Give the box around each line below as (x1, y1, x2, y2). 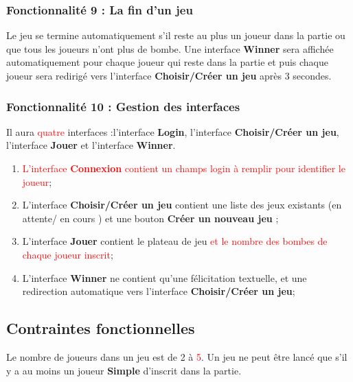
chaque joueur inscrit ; (22, 247, 113, 261)
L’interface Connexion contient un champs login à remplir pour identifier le (22, 161, 345, 175)
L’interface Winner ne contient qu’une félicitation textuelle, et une (22, 270, 307, 285)
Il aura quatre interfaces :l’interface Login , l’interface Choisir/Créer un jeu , (6, 124, 339, 139)
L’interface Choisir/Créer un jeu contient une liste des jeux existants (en (22, 198, 342, 212)
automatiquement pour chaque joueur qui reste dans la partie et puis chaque (6, 55, 329, 69)
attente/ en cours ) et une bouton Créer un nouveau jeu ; (22, 211, 279, 225)
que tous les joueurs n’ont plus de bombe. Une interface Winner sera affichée (6, 41, 334, 56)
